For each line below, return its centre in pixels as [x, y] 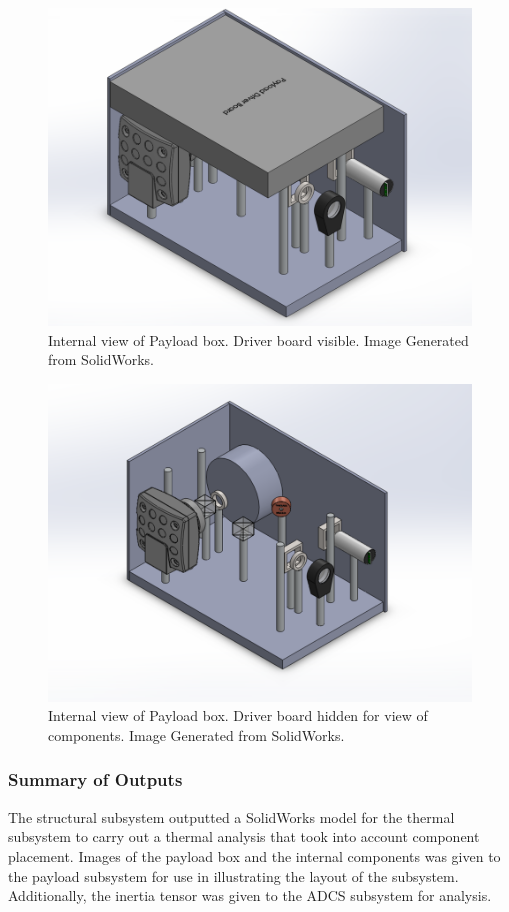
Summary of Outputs [95, 779]
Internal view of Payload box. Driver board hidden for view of [238, 715]
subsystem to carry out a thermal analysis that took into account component [244, 836]
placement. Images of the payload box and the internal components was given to [254, 855]
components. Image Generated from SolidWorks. [196, 734]
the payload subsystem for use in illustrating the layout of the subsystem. [233, 875]
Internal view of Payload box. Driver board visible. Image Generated [258, 339]
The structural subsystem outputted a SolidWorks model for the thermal [231, 816]
